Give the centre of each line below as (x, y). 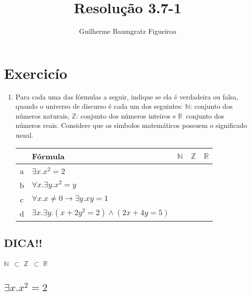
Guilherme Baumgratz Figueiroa (128, 31)
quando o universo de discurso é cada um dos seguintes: (99, 106)
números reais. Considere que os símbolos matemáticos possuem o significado (131, 125)
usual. (24, 135)
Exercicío (36, 73)
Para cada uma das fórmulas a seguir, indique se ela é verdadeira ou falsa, (127, 96)
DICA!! (23, 243)
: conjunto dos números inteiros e (126, 115)
